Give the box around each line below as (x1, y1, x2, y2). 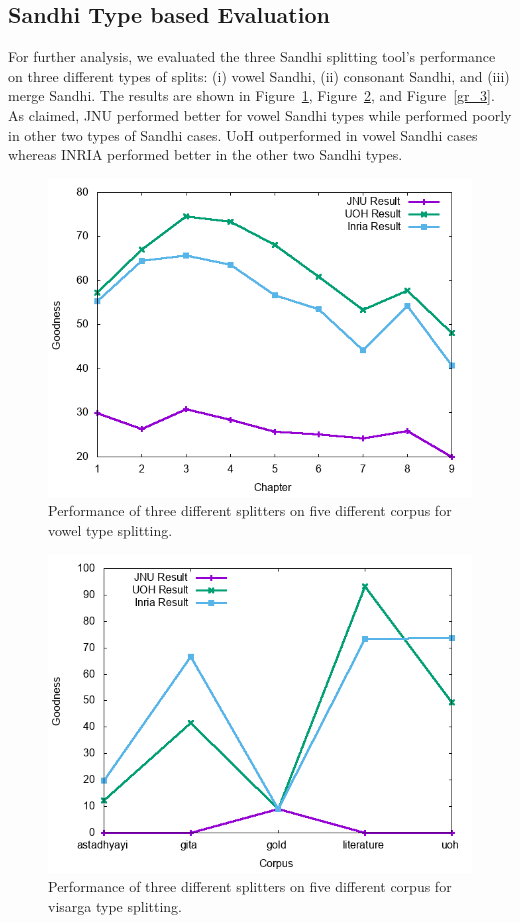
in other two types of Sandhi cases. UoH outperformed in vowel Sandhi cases (8, 124, 478, 145)
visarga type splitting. (48, 895, 182, 916)
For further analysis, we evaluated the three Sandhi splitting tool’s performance (8, 46, 496, 67)
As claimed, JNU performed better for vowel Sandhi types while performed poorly (8, 104, 512, 125)
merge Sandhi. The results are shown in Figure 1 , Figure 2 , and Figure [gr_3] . (8, 85, 495, 106)
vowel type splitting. (48, 519, 173, 540)
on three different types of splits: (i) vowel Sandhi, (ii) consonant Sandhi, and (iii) (8, 65, 510, 86)
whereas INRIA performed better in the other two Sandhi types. (8, 144, 403, 165)
